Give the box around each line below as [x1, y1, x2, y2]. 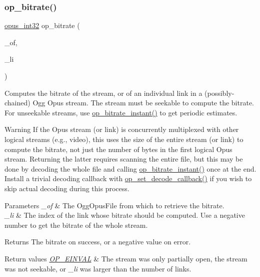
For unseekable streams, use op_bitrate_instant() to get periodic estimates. [4, 107, 237, 117]
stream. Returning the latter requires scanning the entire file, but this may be [4, 154, 243, 164]
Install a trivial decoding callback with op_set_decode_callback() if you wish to [4, 173, 252, 184]
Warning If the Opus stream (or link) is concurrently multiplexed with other [4, 124, 239, 134]
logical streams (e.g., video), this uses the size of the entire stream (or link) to [4, 133, 243, 144]
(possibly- [204, 87, 234, 98]
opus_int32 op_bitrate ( [4, 20, 80, 31]
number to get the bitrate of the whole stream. [4, 219, 148, 230]
